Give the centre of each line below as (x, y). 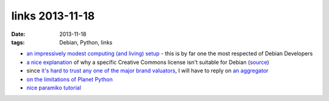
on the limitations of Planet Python (69, 79)
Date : (18, 34)
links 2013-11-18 (53, 16)
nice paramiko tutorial (54, 88)
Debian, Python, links (86, 42)
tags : (18, 42)
